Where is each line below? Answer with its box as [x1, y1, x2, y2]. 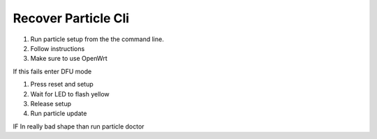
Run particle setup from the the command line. [30, 35, 164, 43]
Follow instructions [30, 44, 85, 52]
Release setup [30, 99, 71, 108]
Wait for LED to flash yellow [30, 89, 110, 98]
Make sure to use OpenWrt [30, 54, 108, 63]
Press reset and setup [30, 80, 94, 89]
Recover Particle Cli [13, 10, 129, 26]
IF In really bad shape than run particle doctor [13, 122, 145, 131]
